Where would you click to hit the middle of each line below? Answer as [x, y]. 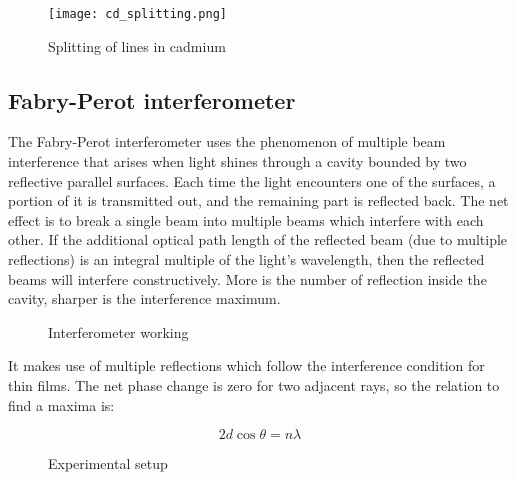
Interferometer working [118, 331]
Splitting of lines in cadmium [137, 45]
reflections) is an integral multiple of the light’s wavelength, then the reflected [246, 259]
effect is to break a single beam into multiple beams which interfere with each [246, 219]
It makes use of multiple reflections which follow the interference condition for [246, 365]
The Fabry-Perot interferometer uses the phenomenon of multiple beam [227, 141]
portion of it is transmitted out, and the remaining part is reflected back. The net [258, 200]
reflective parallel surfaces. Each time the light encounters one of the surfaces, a [252, 180]
